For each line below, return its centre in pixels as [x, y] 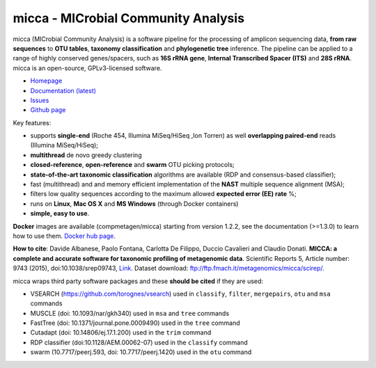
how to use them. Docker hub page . [64, 236]
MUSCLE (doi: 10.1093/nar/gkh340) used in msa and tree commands [130, 313]
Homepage [46, 81]
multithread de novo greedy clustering [86, 155]
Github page [48, 110]
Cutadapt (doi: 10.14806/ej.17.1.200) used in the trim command [121, 333]
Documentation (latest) [63, 90]
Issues [40, 100]
